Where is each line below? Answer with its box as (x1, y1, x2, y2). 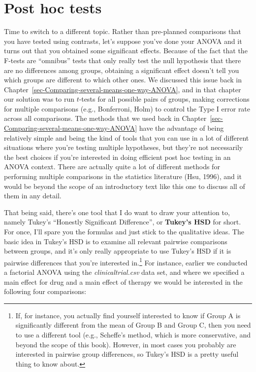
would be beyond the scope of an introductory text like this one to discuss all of (4, 181, 245, 191)
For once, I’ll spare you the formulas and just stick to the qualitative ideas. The (4, 226, 244, 236)
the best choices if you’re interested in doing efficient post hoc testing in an (4, 151, 231, 162)
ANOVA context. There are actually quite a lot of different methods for (4, 161, 220, 172)
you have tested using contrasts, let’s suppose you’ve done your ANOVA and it (4, 36, 242, 46)
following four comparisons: (4, 286, 87, 297)
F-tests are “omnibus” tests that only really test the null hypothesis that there (4, 55, 241, 65)
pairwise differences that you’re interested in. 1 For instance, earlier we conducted (4, 256, 248, 267)
